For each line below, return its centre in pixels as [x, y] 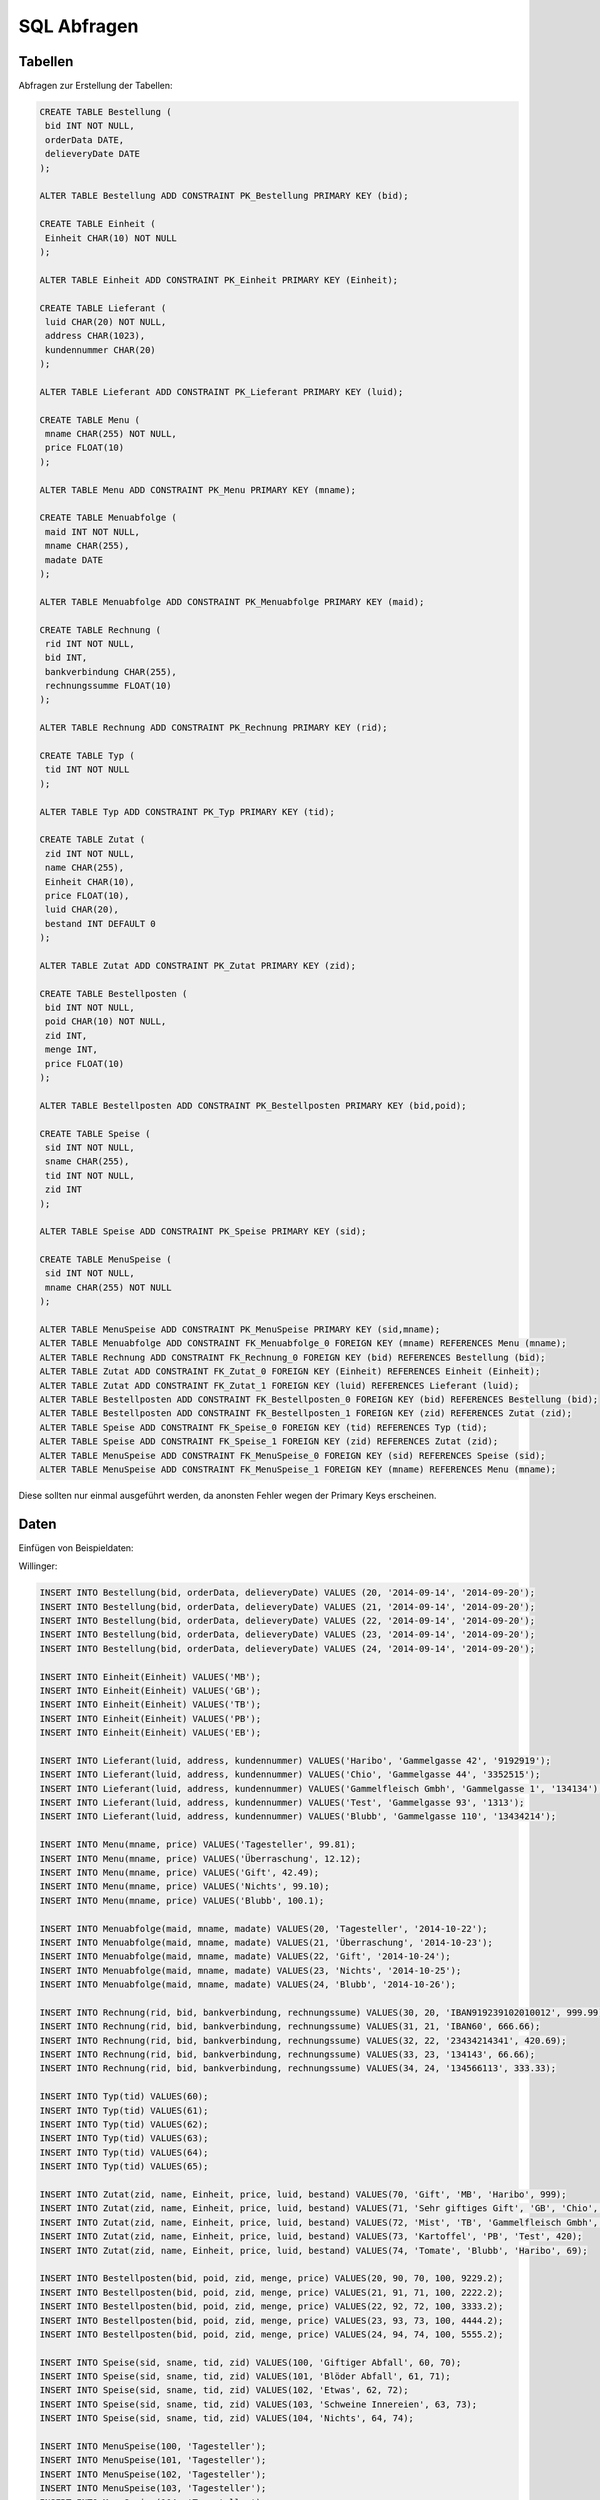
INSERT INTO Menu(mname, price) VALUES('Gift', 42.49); [179, 1873]
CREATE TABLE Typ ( [87, 756]
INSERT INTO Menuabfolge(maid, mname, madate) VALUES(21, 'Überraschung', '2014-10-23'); [266, 1942]
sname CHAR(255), [87, 1161]
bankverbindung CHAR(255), [111, 671]
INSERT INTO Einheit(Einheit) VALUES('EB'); [150, 1733]
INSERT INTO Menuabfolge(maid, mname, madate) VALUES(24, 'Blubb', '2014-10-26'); [248, 1984]
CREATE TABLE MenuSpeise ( [105, 1259]
